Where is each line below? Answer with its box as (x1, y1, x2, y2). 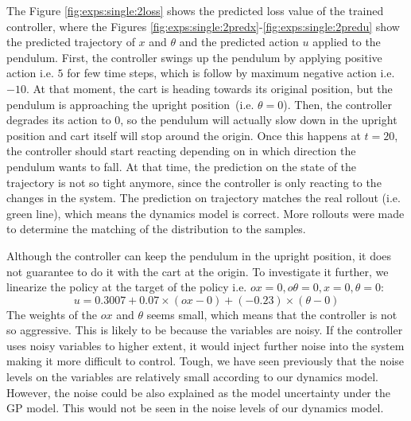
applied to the (312, 33, 381, 50)
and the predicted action (179, 33, 299, 50)
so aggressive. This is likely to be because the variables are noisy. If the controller (6, 322, 403, 338)
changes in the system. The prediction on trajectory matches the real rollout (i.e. (6, 189, 401, 206)
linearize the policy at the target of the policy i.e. (6, 279, 247, 295)
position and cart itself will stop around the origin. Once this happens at (6, 127, 361, 143)
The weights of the (6, 306, 98, 322)
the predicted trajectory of (6, 33, 135, 50)
